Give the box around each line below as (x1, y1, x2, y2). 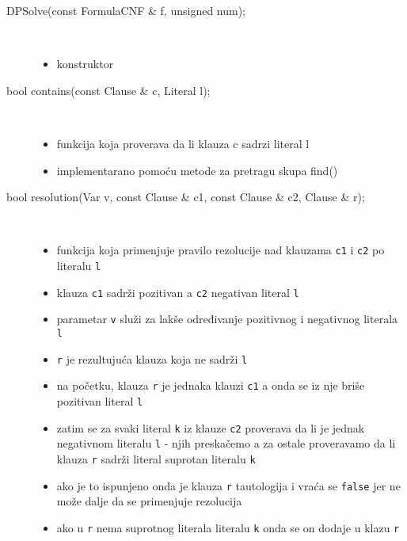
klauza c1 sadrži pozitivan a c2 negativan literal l (56, 284, 299, 300)
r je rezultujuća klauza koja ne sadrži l (56, 350, 248, 367)
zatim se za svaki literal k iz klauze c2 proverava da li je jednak (56, 419, 365, 436)
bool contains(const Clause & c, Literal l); (6, 82, 211, 98)
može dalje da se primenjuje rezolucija (56, 493, 242, 509)
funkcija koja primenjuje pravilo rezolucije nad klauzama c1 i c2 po (56, 242, 385, 258)
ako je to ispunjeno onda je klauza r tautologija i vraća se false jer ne (56, 477, 401, 493)
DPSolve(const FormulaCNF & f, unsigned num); (6, 2, 246, 18)
